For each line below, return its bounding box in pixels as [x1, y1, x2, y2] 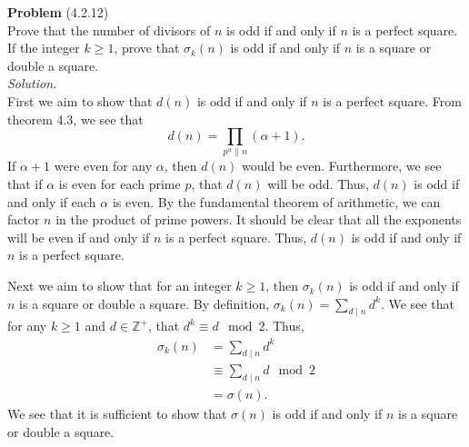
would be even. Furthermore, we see [242, 156, 442, 175]
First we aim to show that [7, 91, 153, 110]
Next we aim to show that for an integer [7, 276, 232, 295]
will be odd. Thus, [267, 174, 369, 194]
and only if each [7, 192, 96, 211]
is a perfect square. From [323, 91, 462, 110]
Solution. [7, 74, 57, 93]
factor [7, 210, 40, 229]
